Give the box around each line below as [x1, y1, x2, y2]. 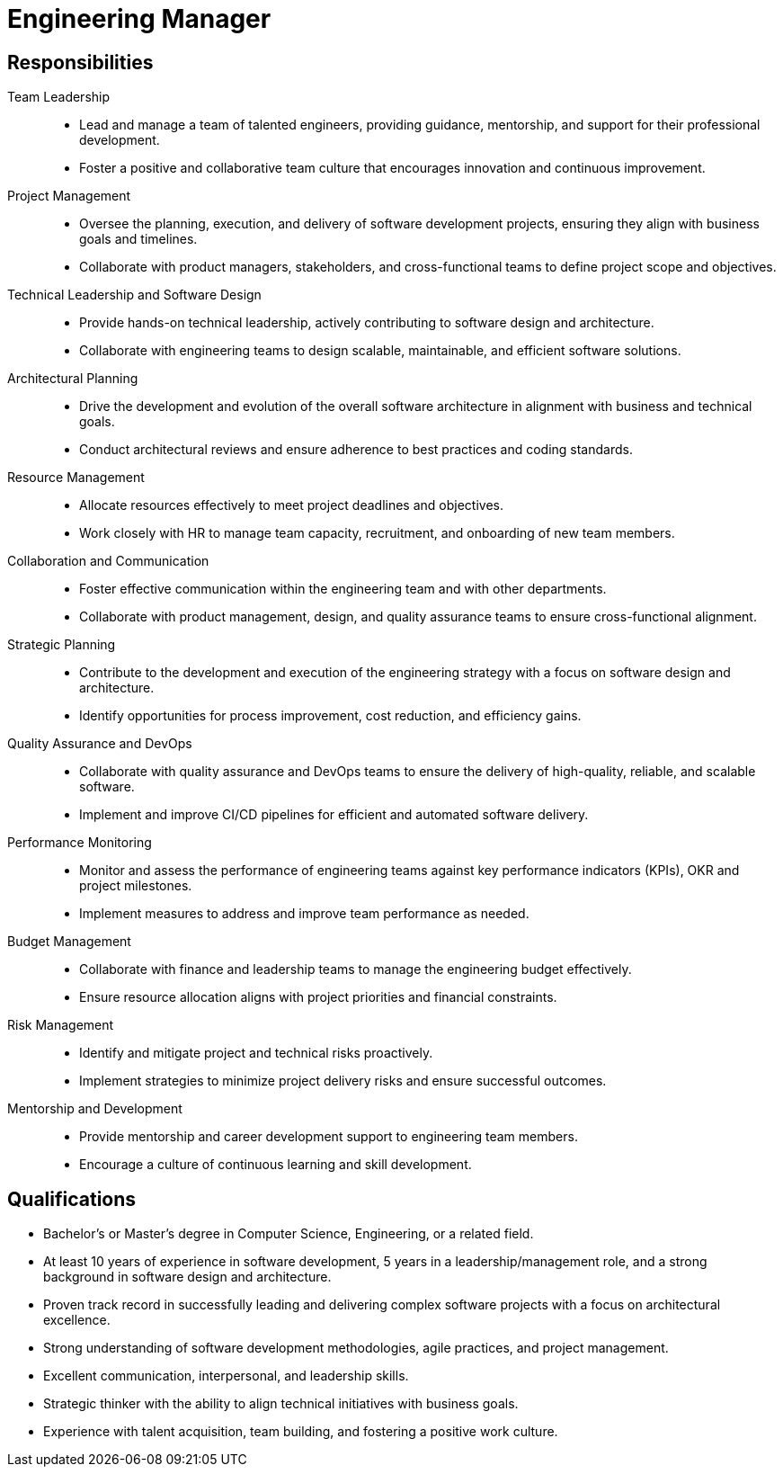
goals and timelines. [79, 231, 198, 247]
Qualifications [7, 1187, 137, 1210]
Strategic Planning [7, 637, 116, 653]
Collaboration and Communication [7, 553, 209, 569]
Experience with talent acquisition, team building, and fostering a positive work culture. [43, 1424, 558, 1440]
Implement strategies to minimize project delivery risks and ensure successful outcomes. [79, 1073, 607, 1089]
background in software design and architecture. [43, 1269, 332, 1285]
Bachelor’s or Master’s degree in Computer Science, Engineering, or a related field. [43, 1226, 534, 1242]
